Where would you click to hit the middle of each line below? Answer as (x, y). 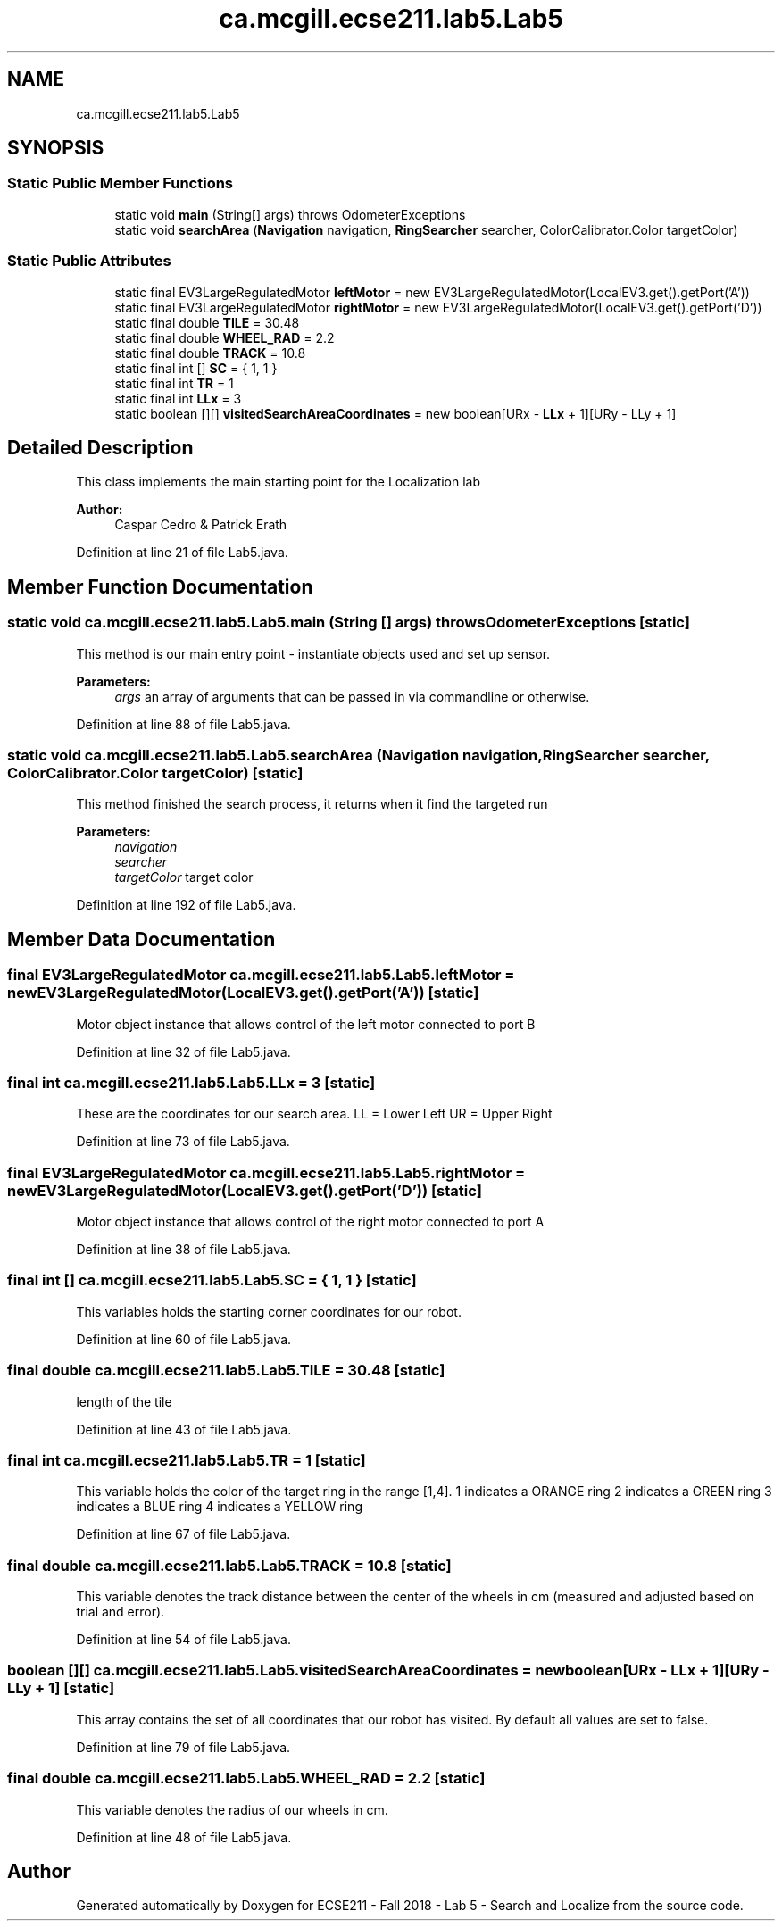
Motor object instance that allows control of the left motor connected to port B (306, 1024)
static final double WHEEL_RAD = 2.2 (225, 337)
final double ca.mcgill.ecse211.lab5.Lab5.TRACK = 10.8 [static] (229, 1565)
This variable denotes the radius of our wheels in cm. (232, 1809)
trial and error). (121, 1612)
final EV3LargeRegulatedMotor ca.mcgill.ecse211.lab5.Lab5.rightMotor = (266, 1172)
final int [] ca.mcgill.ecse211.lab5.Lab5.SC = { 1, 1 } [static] (212, 1280)
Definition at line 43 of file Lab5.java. (184, 1429)
